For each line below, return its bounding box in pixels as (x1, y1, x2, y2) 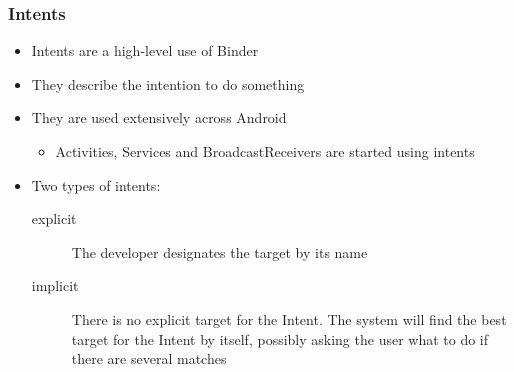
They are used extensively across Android (31, 107, 287, 128)
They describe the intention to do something (31, 73, 305, 94)
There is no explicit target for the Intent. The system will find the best (71, 308, 507, 329)
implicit (31, 275, 79, 296)
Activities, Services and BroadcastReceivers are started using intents (55, 141, 475, 161)
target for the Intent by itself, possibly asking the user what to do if (71, 328, 489, 349)
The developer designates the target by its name (71, 241, 368, 262)
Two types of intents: (31, 174, 161, 195)
